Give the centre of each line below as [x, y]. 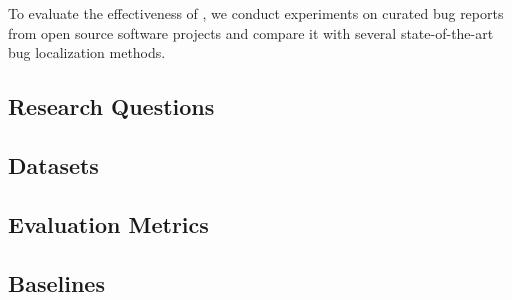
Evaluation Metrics [108, 223]
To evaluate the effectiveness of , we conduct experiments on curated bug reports [256, 13]
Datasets [53, 164]
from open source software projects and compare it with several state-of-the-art [251, 32]
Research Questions [111, 106]
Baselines [56, 282]
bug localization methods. [87, 52]
